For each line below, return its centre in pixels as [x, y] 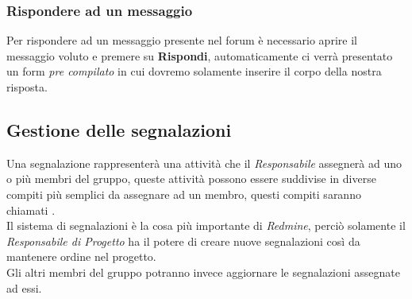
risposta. [27, 87]
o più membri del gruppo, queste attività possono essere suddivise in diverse [191, 179]
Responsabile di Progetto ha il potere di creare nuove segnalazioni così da [183, 241]
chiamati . [31, 210]
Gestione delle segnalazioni [119, 129]
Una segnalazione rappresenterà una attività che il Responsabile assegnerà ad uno [204, 163]
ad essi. [24, 287]
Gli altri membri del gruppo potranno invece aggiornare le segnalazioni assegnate [204, 272]
